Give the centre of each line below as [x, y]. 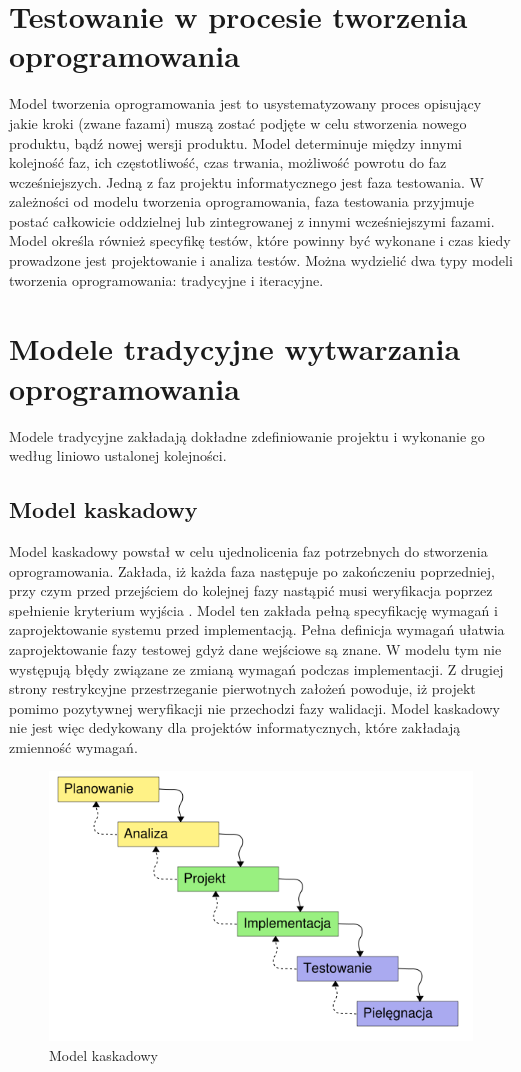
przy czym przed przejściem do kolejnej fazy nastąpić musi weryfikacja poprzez [251, 590]
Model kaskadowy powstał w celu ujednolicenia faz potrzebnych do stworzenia [248, 550]
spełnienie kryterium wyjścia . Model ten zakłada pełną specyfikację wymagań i [253, 609]
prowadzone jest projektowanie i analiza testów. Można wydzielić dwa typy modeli [261, 260]
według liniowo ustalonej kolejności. [118, 455]
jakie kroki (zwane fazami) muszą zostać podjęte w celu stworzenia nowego [238, 122]
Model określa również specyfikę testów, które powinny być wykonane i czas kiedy [260, 240]
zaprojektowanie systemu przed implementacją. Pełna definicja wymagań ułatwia [257, 629]
